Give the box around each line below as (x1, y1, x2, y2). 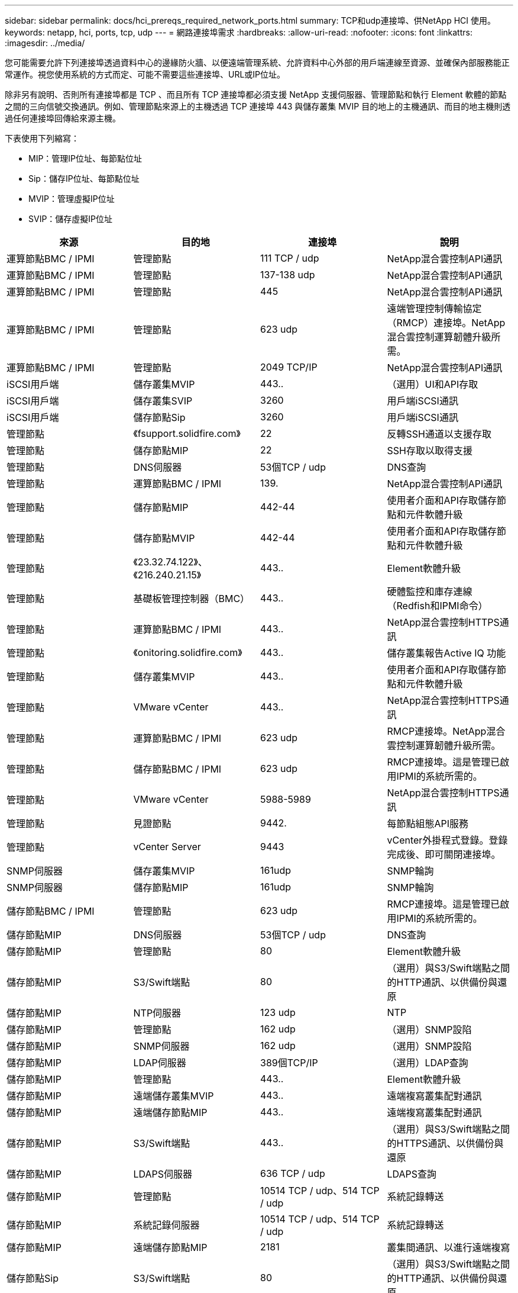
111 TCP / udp (260, 252, 319, 264)
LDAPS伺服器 (133, 1168, 193, 1180)
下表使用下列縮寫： (5, 133, 79, 143)
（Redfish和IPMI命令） (387, 600, 488, 612)
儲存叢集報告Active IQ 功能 (387, 647, 506, 659)
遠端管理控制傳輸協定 (387, 303, 482, 314)
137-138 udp (260, 269, 315, 281)
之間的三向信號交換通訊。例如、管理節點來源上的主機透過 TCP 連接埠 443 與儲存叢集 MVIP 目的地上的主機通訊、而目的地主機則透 (5, 101, 511, 111)
